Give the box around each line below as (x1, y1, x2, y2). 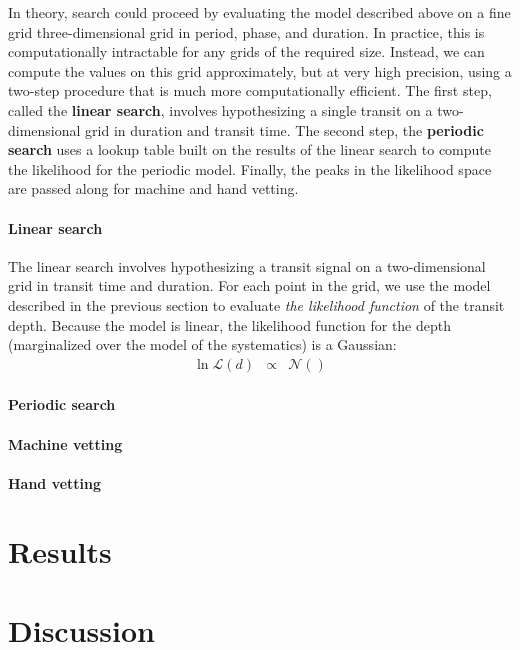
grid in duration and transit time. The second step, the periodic (85, 119, 484, 140)
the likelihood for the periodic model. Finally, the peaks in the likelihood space (8, 158, 492, 179)
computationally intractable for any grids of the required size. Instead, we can (8, 41, 485, 62)
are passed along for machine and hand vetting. (8, 178, 299, 199)
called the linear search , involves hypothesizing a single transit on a (8, 99, 433, 120)
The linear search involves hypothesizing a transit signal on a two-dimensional (8, 255, 486, 276)
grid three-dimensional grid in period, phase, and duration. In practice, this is (8, 21, 485, 42)
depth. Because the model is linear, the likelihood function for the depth (8, 314, 452, 335)
